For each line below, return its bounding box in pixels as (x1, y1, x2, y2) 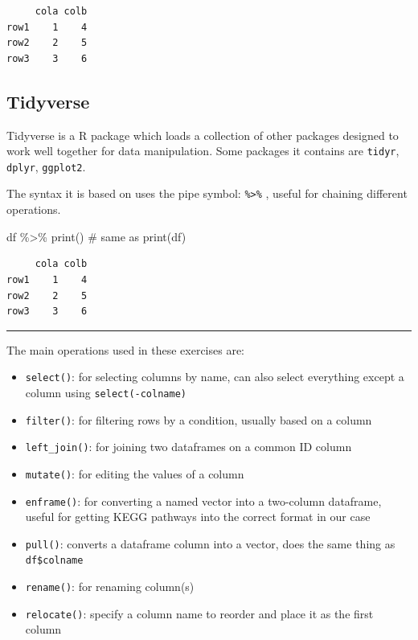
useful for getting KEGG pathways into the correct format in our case (25, 508, 371, 525)
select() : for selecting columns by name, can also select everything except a (25, 368, 404, 385)
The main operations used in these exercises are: (6, 341, 245, 358)
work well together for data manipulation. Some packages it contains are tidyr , (6, 142, 400, 159)
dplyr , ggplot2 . (6, 158, 86, 174)
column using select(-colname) (25, 384, 186, 400)
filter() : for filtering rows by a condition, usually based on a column (25, 411, 372, 428)
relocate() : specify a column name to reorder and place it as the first (25, 605, 374, 622)
